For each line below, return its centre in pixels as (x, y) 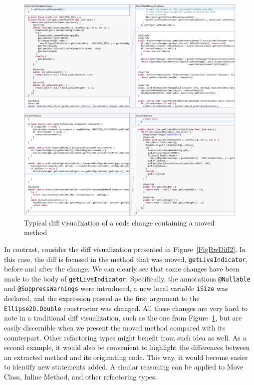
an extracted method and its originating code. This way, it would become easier (126, 357)
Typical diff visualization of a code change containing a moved (119, 222)
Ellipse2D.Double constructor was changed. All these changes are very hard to (126, 308)
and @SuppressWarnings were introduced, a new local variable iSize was (116, 288)
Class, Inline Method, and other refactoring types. (81, 376)
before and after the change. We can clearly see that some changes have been (122, 269)
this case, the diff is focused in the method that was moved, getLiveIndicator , (126, 259)
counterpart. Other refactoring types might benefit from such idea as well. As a (125, 337)
